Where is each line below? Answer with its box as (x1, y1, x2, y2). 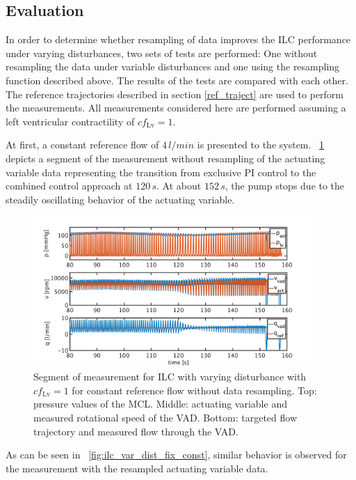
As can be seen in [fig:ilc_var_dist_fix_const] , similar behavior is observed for (6, 447, 347, 462)
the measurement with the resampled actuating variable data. (6, 460, 268, 475)
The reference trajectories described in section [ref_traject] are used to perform (6, 86, 344, 101)
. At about (156, 178, 202, 193)
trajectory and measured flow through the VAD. (33, 424, 238, 438)
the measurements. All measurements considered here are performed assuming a (6, 100, 346, 115)
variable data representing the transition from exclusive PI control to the (6, 164, 316, 179)
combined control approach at (6, 178, 133, 193)
